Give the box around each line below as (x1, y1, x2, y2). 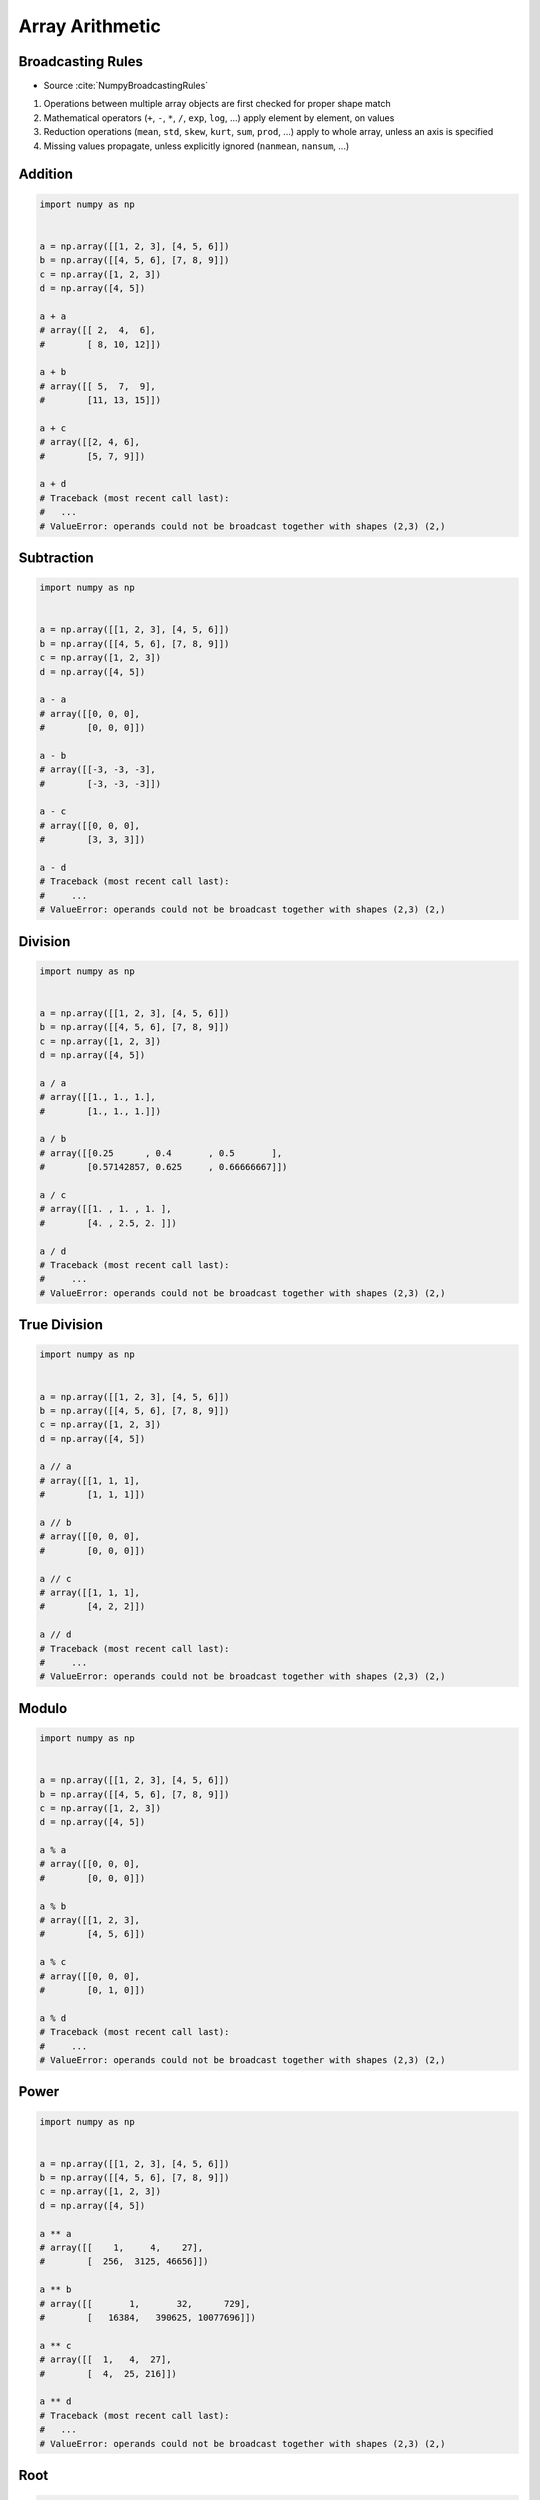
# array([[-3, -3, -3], (39, 764, 157, 775)
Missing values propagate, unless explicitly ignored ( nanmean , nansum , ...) (43, 140, 350, 152)
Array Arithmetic (18, 15, 162, 37)
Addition (18, 166, 74, 183)
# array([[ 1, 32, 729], (39, 2298, 251, 2309)
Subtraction (18, 550, 94, 567)
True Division (18, 1316, 104, 1334)
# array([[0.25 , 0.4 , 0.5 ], (39, 1147, 283, 1159)
